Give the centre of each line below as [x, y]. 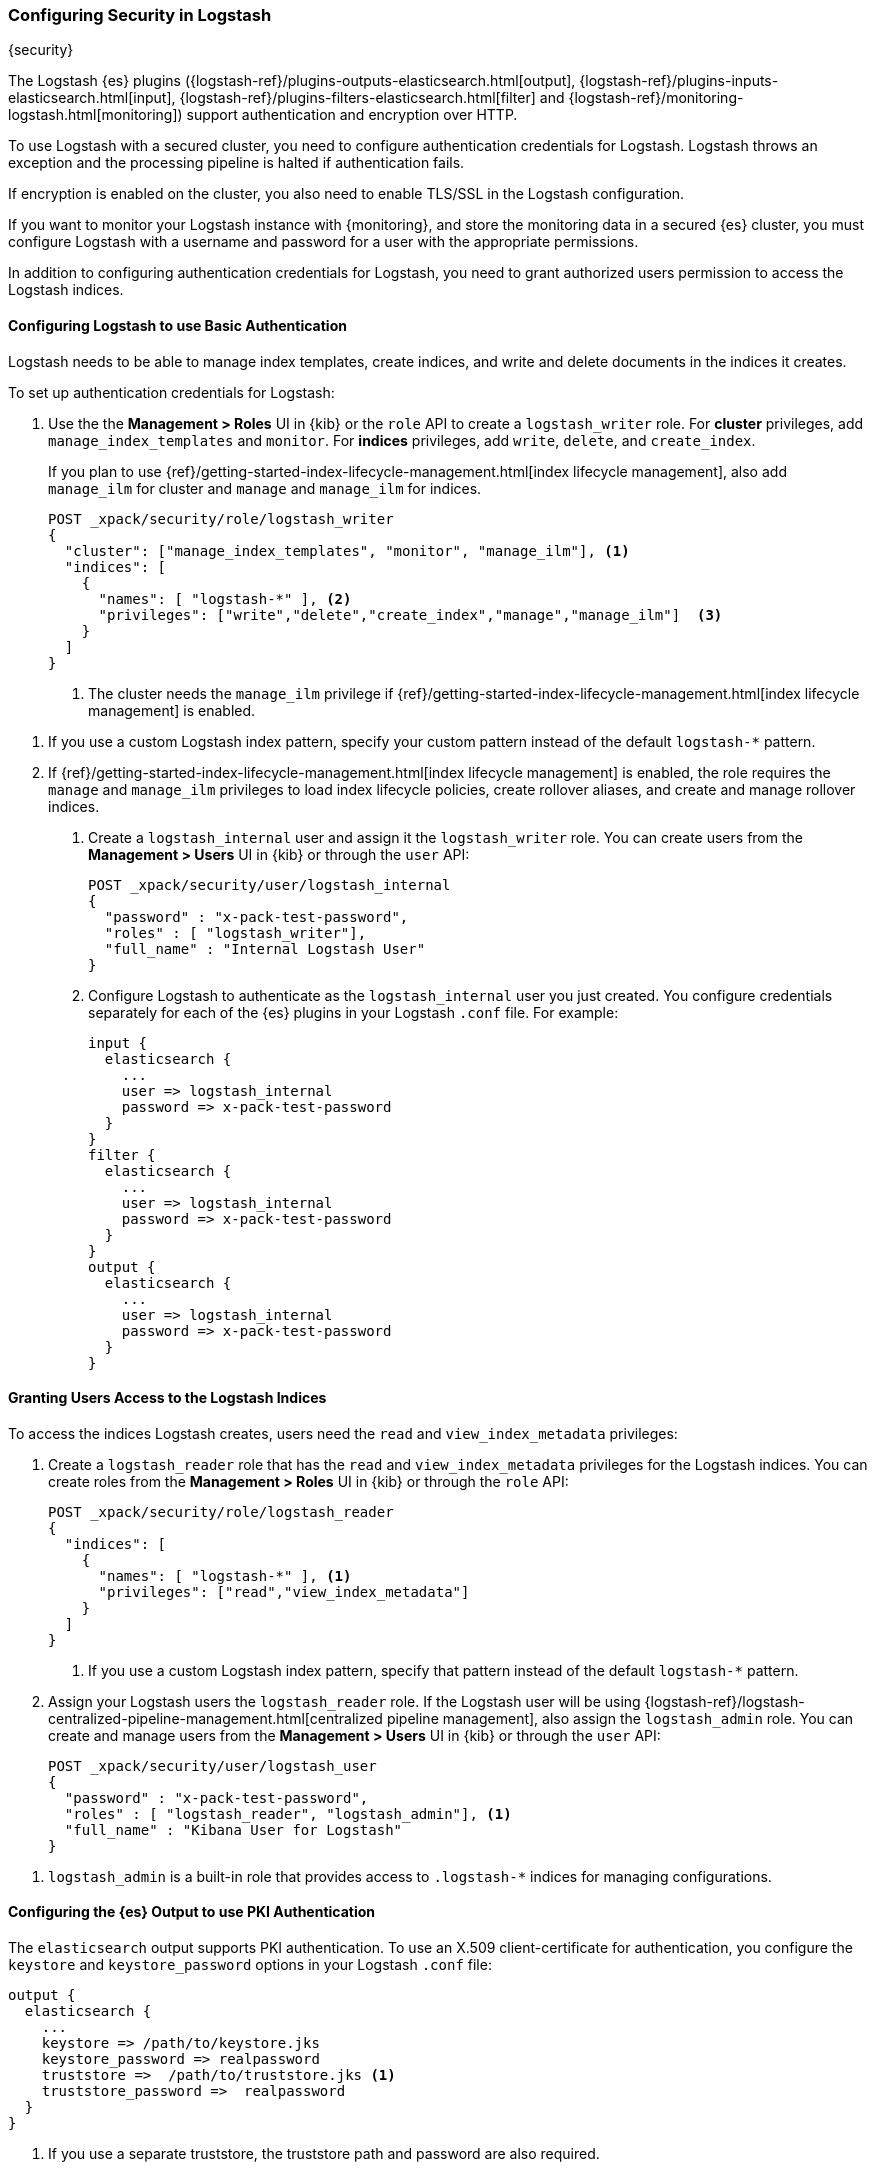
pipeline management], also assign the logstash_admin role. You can [620, 1718]
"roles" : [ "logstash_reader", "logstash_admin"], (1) [288, 1813]
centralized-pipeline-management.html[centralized [215, 1718]
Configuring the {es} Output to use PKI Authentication [192, 1912]
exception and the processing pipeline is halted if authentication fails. [236, 163]
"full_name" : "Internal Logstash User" [265, 948]
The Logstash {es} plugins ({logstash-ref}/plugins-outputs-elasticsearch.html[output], [292, 81]
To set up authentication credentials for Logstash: [171, 392]
